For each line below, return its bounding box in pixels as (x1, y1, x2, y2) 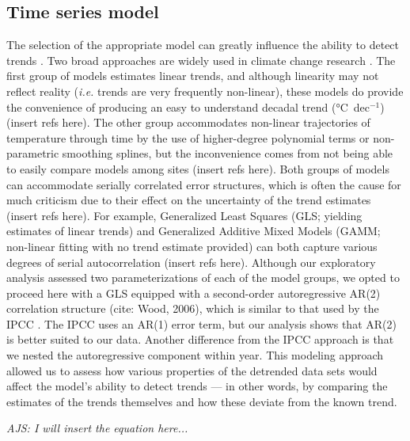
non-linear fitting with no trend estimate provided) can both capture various (6, 238, 378, 254)
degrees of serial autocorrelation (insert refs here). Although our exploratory (6, 253, 376, 270)
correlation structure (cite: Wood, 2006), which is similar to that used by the (6, 300, 379, 317)
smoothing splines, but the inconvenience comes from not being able (62, 145, 393, 162)
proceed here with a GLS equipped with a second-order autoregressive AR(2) (6, 284, 381, 301)
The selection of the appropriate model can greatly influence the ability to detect (6, 36, 400, 53)
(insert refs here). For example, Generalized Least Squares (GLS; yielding (6, 207, 363, 223)
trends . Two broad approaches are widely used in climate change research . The (6, 51, 396, 68)
